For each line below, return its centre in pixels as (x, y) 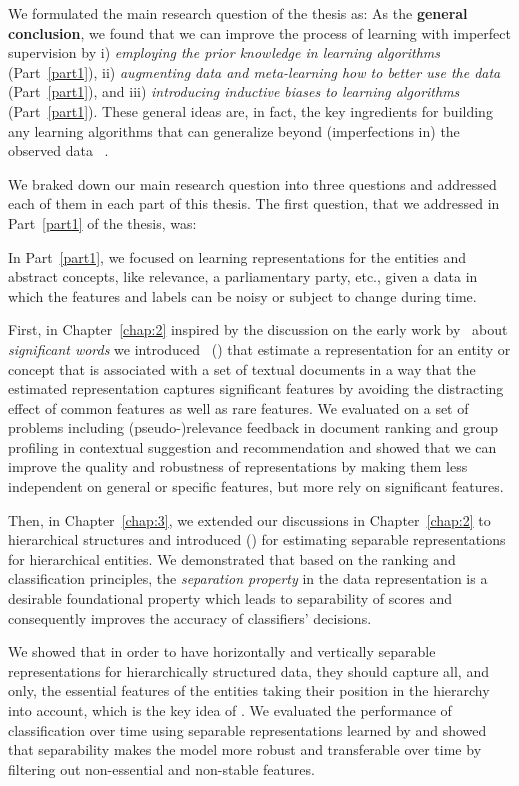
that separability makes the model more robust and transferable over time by (245, 749)
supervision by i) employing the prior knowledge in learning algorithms (224, 52)
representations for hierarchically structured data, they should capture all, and (248, 670)
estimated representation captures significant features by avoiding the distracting (256, 388)
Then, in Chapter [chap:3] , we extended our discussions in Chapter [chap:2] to (249, 519)
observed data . (58, 150)
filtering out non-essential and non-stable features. (161, 768)
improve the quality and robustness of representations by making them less (238, 466)
